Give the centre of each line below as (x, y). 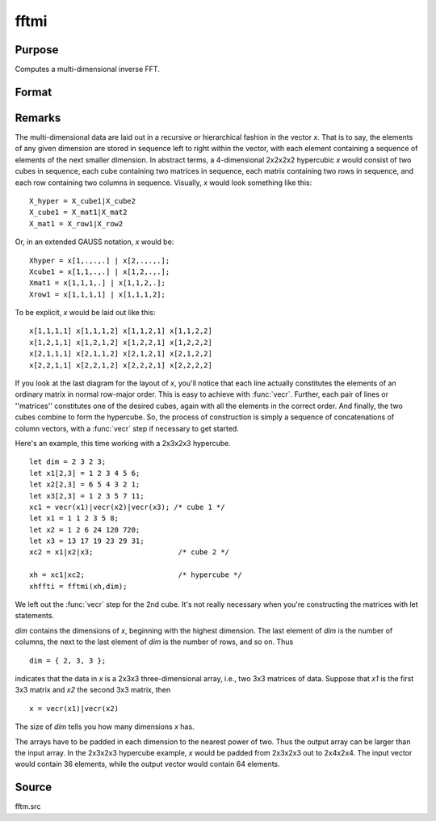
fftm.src (28, 806)
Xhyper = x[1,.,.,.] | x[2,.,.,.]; (100, 260)
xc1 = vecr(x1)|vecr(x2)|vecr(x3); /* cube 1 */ (127, 507)
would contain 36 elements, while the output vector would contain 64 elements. (147, 764)
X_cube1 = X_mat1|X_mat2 (78, 213)
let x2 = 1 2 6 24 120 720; (85, 530)
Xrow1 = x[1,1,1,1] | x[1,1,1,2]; (97, 294)
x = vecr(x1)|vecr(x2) (74, 708)
